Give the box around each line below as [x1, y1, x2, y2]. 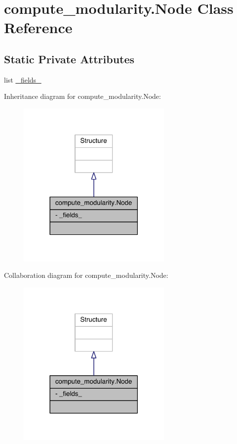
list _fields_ [4, 74, 41, 85]
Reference [4, 17, 73, 38]
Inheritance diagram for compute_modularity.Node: [4, 91, 161, 101]
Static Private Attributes [4, 51, 135, 66]
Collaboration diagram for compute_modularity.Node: [4, 270, 168, 280]
